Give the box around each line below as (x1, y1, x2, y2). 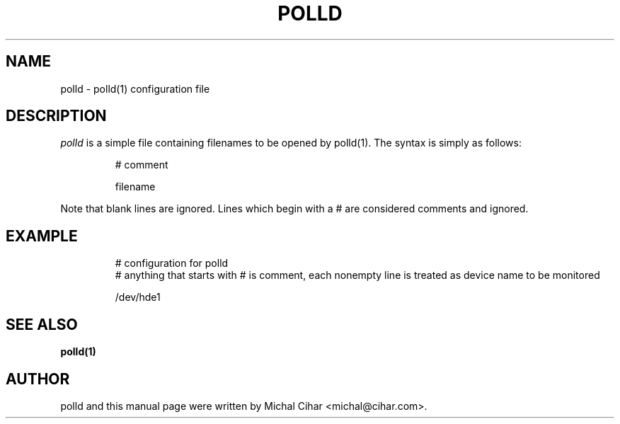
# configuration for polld (115, 257, 229, 270)
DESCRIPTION (6, 107, 107, 125)
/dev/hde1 (115, 291, 161, 304)
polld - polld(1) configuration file (60, 82, 210, 95)
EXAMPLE (6, 227, 78, 245)
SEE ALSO (6, 315, 78, 333)
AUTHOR (6, 369, 70, 388)
